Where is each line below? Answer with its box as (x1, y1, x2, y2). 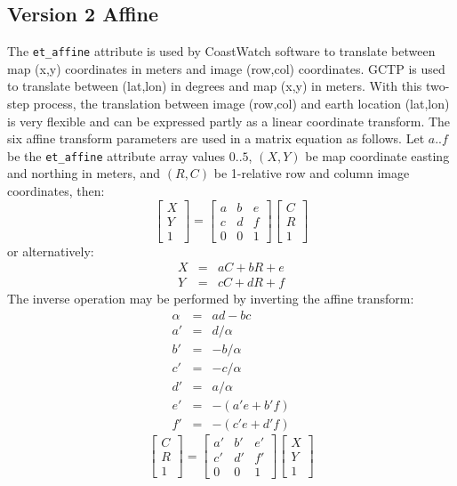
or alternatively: (7, 241, 94, 260)
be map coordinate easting (305, 146, 450, 165)
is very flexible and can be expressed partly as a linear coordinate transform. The (7, 111, 451, 130)
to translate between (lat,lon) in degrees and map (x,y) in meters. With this (7, 77, 422, 95)
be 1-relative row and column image (213, 164, 410, 182)
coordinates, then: (7, 182, 105, 200)
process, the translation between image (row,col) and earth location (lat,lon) (33, 94, 450, 113)
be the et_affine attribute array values (7, 146, 226, 165)
